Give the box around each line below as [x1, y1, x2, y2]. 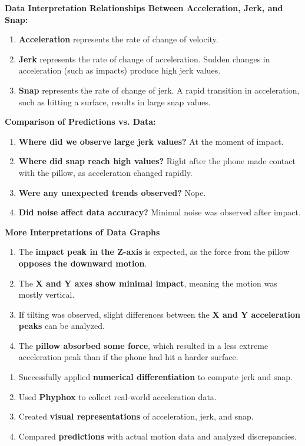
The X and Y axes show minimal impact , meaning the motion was [18, 277, 277, 289]
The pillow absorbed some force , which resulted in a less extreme [18, 339, 268, 351]
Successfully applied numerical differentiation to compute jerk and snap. [18, 371, 293, 383]
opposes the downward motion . [18, 257, 147, 269]
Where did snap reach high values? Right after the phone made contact [18, 155, 296, 167]
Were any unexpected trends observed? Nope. [18, 186, 206, 198]
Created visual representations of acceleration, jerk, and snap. [18, 410, 254, 422]
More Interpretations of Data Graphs [5, 225, 160, 238]
